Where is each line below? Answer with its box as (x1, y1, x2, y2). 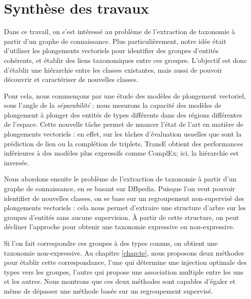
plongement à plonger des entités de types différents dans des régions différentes (4, 109, 242, 120)
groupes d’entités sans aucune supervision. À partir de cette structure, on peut (4, 212, 239, 222)
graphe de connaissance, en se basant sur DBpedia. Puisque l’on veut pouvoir (4, 183, 235, 194)
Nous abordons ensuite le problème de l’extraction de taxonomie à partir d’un (4, 174, 237, 184)
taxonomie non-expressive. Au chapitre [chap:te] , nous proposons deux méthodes (4, 247, 244, 258)
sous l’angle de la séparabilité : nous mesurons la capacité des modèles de (4, 100, 221, 110)
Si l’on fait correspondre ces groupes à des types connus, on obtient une (4, 238, 218, 248)
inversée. (4, 157, 29, 167)
